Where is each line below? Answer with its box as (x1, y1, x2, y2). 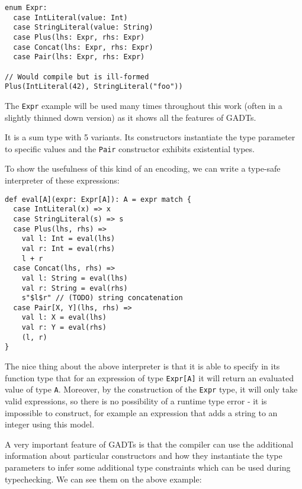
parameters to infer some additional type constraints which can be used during (5, 461, 291, 473)
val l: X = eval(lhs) (21, 313, 107, 322)
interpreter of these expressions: (5, 174, 120, 186)
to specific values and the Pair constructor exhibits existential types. (5, 142, 255, 155)
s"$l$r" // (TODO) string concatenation (21, 294, 183, 303)
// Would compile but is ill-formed (5, 72, 149, 81)
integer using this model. (5, 418, 95, 430)
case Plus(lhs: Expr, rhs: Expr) (13, 33, 145, 41)
